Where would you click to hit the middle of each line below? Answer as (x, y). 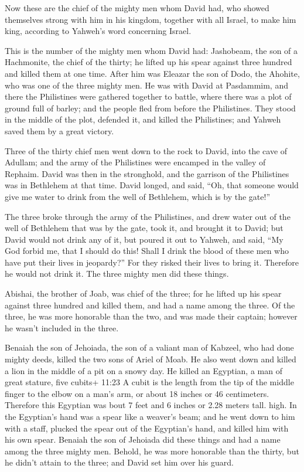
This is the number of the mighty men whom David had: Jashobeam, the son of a (151, 50)
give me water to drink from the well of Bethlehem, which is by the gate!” (137, 196)
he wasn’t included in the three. (62, 327)
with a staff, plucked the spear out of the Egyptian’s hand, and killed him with (147, 428)
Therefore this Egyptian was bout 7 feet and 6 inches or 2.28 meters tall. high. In (151, 405)
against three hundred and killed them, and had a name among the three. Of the (150, 305)
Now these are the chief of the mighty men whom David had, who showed (137, 8)
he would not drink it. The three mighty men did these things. (117, 274)
